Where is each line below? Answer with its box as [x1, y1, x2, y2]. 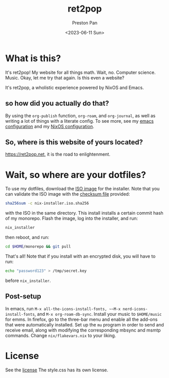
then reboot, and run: [5, 234, 49, 240]
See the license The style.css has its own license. [5, 367, 108, 373]
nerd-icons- [123, 306, 148, 311]
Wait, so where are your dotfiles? [5, 169, 146, 180]
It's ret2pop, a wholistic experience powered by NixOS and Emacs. [5, 84, 144, 90]
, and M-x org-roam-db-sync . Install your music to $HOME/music [34, 311, 162, 317]
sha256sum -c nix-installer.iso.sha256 [5, 201, 89, 206]
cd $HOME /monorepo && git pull [5, 244, 71, 249]
